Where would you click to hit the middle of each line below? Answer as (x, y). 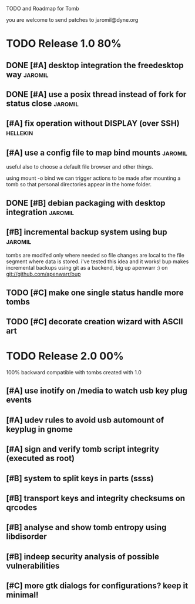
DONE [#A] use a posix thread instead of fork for (96, 94)
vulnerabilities (33, 566)
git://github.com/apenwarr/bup (43, 274)
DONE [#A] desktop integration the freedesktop (95, 65)
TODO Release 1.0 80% (64, 44)
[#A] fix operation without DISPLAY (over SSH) (93, 124)
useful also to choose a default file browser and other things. (80, 167)
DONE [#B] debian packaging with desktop (86, 203)
